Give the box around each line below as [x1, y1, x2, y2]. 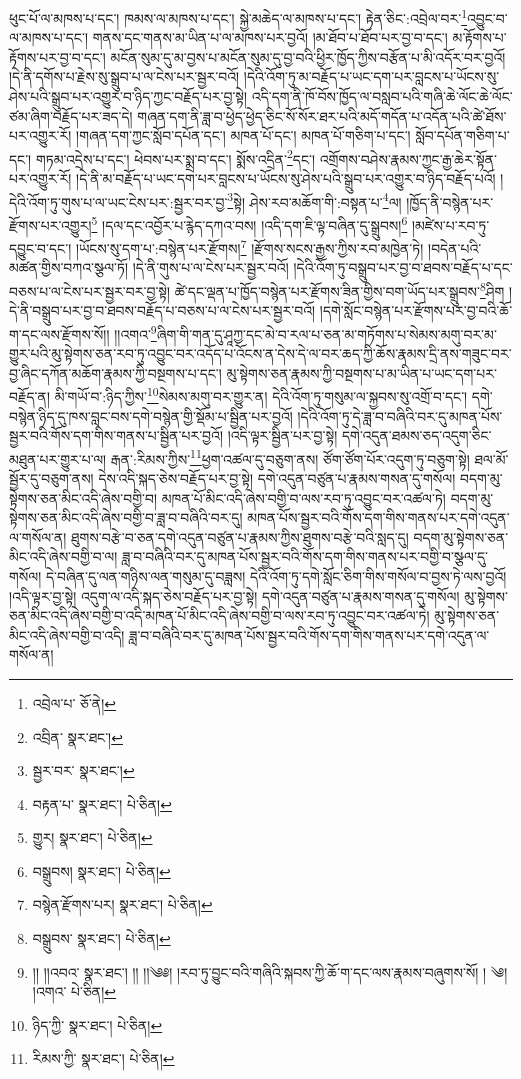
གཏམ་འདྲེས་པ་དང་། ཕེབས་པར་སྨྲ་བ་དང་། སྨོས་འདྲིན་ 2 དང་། [35, 145, 316, 169]
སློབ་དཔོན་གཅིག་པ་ [415, 125, 510, 146]
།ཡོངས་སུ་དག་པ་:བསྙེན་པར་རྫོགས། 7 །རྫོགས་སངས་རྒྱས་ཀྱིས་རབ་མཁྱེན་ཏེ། [75, 235, 424, 258]
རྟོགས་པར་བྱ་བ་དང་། [9, 46, 106, 67]
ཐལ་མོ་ [474, 448, 509, 469]
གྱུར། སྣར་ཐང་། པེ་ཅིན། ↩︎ [32, 827, 153, 848]
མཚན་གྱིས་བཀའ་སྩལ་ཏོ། [9, 257, 129, 278]
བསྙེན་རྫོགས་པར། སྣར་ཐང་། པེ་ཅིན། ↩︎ [32, 894, 213, 915]
